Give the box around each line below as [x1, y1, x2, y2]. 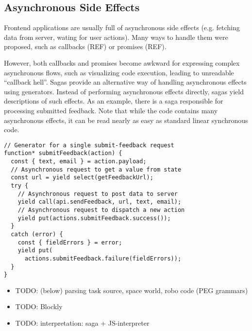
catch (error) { [11, 230, 63, 238]
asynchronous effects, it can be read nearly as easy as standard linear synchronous [4, 115, 248, 125]
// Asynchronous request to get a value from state [11, 166, 182, 173]
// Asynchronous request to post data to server [17, 190, 178, 197]
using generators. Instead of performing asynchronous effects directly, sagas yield [4, 86, 244, 96]
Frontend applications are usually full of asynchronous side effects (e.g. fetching [4, 22, 240, 33]
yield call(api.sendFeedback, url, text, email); [17, 198, 182, 206]
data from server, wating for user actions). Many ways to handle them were [4, 32, 228, 42]
